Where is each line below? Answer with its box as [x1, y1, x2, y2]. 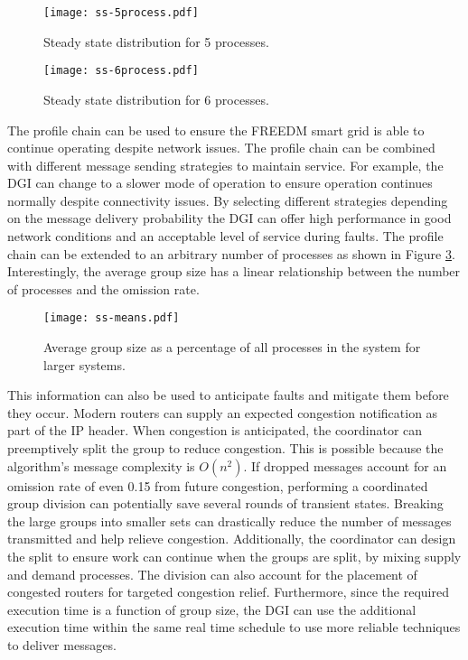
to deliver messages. [7, 636, 117, 654]
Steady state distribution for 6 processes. [43, 89, 269, 108]
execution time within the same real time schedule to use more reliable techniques [7, 618, 461, 637]
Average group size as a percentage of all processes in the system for [43, 338, 421, 357]
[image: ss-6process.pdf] [43, 64, 199, 78]
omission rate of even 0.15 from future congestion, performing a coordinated [7, 476, 428, 495]
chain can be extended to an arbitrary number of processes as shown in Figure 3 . [7, 244, 455, 263]
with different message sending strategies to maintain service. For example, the [7, 155, 444, 174]
